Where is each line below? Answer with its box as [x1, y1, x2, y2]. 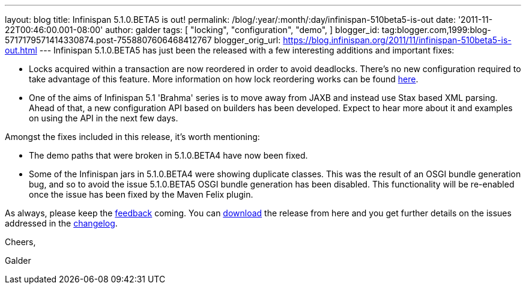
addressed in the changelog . [5, 218, 118, 228]
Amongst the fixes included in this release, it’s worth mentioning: [5, 132, 260, 142]
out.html [5, 45, 37, 55]
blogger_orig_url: [214, 35, 281, 45]
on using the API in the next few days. [29, 113, 178, 123]
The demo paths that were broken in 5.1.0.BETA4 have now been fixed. [29, 150, 308, 160]
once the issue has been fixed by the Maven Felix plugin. [29, 189, 253, 199]
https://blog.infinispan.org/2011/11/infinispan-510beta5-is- [283, 35, 512, 45]
